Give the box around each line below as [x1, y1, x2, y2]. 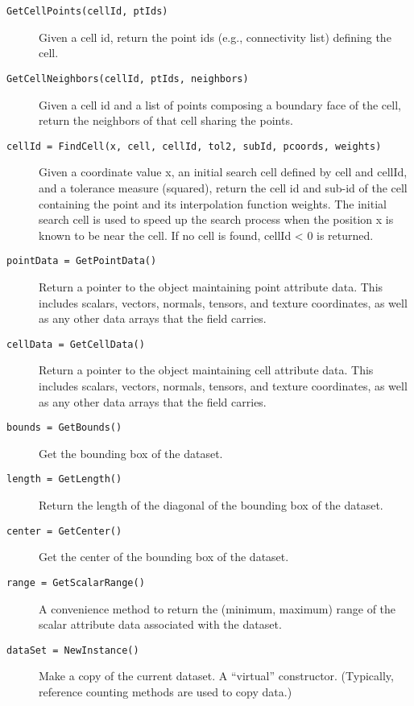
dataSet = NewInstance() [6, 644, 139, 656]
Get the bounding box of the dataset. [39, 444, 223, 461]
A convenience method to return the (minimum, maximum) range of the [39, 600, 396, 617]
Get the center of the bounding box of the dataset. [39, 548, 289, 565]
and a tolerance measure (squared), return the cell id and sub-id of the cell [39, 179, 408, 196]
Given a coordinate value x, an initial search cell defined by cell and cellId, [39, 163, 408, 180]
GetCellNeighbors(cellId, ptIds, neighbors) [6, 72, 249, 85]
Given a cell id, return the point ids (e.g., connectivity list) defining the [39, 28, 391, 45]
